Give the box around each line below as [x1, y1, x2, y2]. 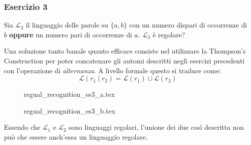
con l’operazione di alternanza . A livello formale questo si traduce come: [4, 65, 221, 75]
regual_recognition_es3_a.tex [24, 89, 115, 99]
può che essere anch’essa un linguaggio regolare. [4, 131, 148, 142]
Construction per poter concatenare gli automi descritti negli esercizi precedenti [4, 56, 245, 65]
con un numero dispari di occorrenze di [129, 20, 247, 30]
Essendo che [4, 122, 40, 132]
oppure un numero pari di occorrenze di [9, 29, 132, 39]
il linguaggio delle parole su [26, 20, 108, 30]
